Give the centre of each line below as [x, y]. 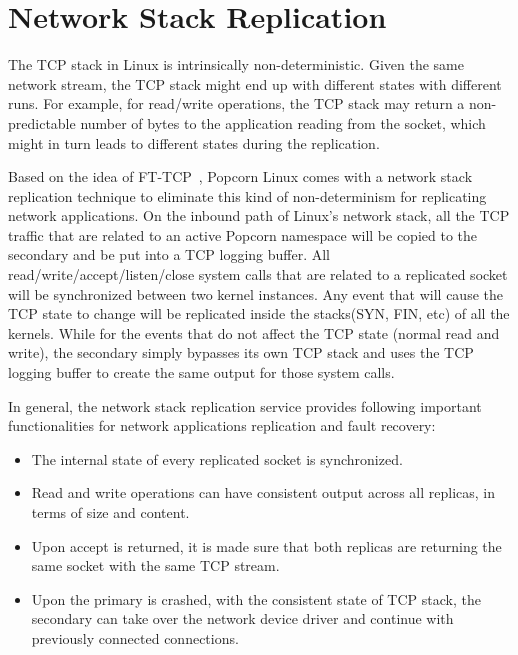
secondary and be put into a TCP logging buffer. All [169, 254]
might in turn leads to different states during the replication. [194, 142]
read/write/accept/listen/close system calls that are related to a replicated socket [258, 274]
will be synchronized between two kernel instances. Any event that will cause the [255, 293]
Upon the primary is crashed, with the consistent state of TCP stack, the [256, 598]
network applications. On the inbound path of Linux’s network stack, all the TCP [259, 215]
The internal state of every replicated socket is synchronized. [217, 458]
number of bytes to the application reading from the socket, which [283, 122]
